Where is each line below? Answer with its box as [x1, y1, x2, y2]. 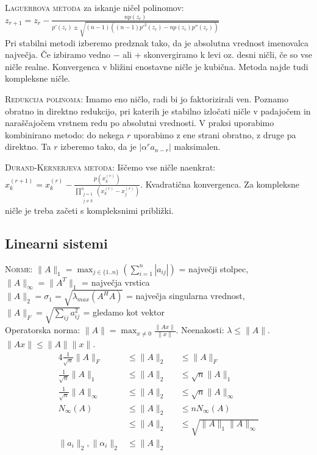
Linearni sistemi [5, 233, 108, 252]
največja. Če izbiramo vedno [5, 48, 111, 61]
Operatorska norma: [5, 323, 80, 336]
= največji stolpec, [179, 262, 249, 275]
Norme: [5, 262, 33, 275]
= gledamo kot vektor [83, 305, 165, 318]
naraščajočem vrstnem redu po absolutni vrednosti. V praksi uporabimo [5, 116, 274, 129]
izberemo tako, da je [60, 140, 137, 153]
